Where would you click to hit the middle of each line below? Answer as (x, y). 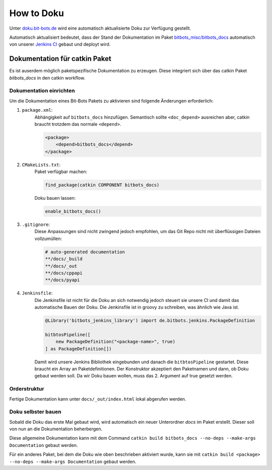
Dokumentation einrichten (42, 91)
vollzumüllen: (48, 239)
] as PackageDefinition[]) (78, 349)
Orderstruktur (27, 389)
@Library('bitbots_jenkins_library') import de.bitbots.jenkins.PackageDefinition (150, 321)
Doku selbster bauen (35, 412)
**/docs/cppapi (64, 273)
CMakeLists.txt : (41, 165)
